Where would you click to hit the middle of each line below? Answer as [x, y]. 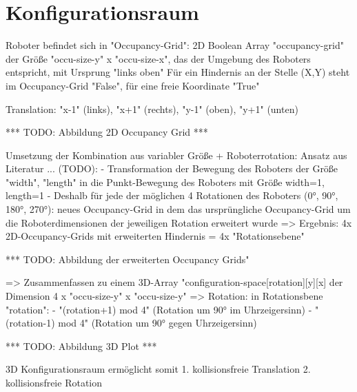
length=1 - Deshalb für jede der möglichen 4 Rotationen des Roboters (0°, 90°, [172, 195]
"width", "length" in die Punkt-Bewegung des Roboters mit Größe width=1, [165, 182]
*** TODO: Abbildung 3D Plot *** [81, 345]
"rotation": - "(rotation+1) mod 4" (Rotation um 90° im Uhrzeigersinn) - [159, 309]
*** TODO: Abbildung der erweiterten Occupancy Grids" [127, 259]
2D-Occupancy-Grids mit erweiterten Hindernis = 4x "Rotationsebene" [155, 236]
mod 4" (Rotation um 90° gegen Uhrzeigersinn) [157, 323]
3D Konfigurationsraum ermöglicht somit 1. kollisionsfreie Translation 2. [158, 369]
